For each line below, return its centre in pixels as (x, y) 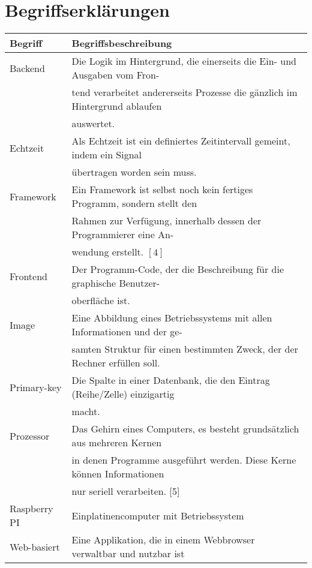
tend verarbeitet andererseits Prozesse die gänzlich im (184, 92)
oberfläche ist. (101, 300)
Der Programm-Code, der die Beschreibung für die (178, 269)
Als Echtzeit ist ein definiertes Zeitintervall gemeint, (181, 141)
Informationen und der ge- (127, 332)
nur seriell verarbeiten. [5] (126, 491)
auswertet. (93, 124)
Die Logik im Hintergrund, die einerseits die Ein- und (184, 61)
